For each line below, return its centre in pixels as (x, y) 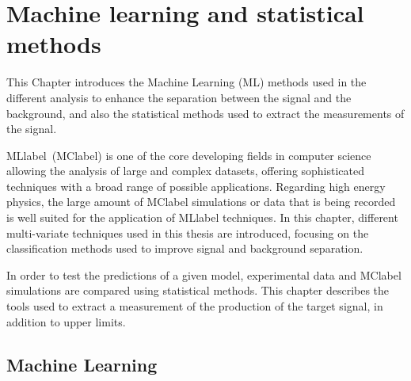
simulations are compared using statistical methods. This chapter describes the (198, 290)
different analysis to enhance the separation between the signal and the (179, 97)
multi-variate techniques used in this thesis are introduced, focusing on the (188, 232)
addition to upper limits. (66, 321)
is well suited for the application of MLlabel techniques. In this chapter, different (202, 217)
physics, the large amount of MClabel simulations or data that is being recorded (201, 202)
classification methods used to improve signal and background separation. (185, 248)
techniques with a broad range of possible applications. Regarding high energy (196, 186)
